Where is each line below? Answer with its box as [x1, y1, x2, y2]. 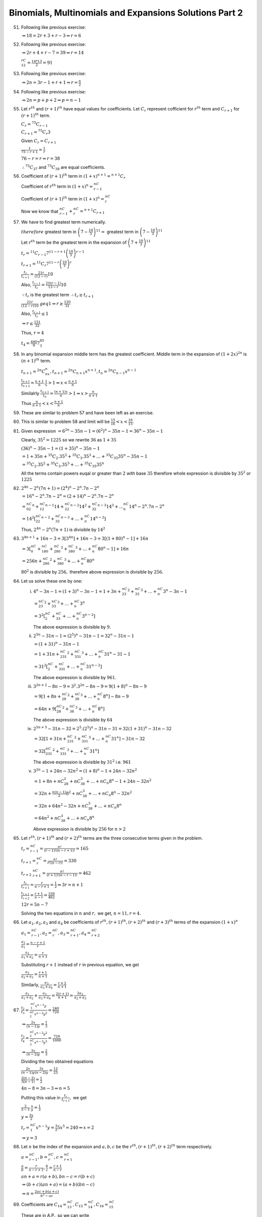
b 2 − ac [40, 1193, 53, 1199]
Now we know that [21, 208, 59, 214]
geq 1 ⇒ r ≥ [39, 301, 64, 307]
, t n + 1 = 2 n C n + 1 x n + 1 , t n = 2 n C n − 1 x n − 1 [50, 368, 137, 375]
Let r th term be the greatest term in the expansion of [21, 239, 127, 245]
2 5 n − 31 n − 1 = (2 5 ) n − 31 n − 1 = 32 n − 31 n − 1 [33, 632, 134, 639]
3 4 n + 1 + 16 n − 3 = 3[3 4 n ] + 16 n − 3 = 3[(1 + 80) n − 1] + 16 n [21, 535, 149, 541]
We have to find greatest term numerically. [21, 219, 106, 225]
